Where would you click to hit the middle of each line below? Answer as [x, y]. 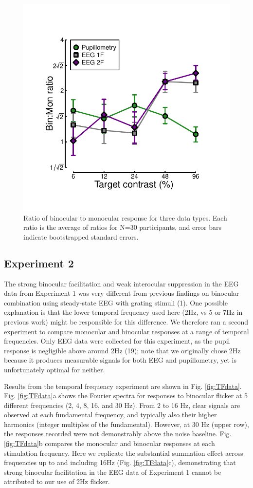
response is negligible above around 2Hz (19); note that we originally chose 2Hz [122, 350]
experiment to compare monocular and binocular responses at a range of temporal [126, 331]
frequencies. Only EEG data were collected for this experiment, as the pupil [117, 341]
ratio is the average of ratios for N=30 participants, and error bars [123, 227]
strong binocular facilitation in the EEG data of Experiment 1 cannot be [113, 472]
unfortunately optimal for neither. [54, 369]
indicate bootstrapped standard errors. [81, 236]
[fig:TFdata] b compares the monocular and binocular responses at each [109, 443]
